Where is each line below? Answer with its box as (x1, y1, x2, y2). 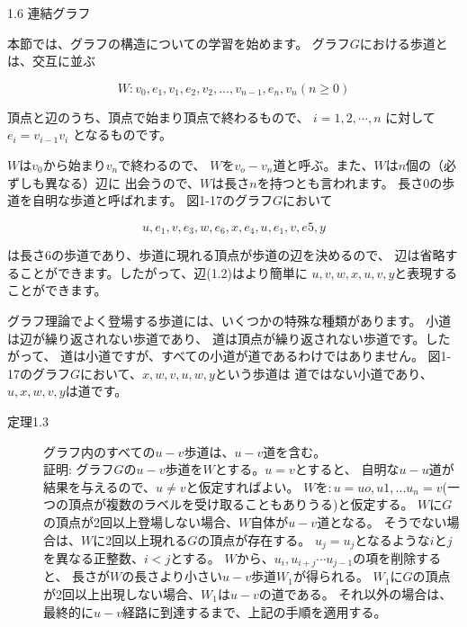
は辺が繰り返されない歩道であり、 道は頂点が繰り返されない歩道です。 (7, 328, 426, 347)
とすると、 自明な (294, 460, 400, 479)
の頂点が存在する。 (197, 530, 311, 549)
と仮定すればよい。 (185, 477, 300, 496)
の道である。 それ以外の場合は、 (258, 585, 453, 604)
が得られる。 (292, 567, 369, 586)
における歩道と (359, 33, 448, 52)
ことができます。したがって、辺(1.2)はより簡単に (19, 263, 308, 282)
